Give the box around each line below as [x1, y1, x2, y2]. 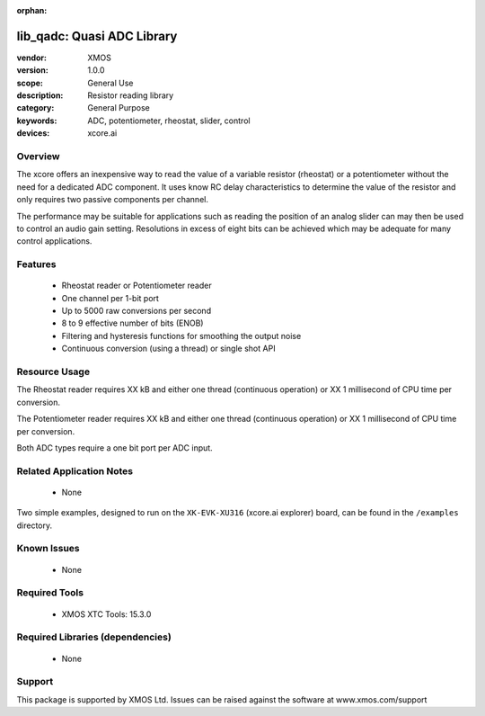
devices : [16, 128, 50, 139]
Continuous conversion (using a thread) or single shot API [61, 343, 276, 354]
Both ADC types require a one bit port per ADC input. [16, 442, 213, 453]
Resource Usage [16, 365, 90, 378]
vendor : [16, 52, 47, 63]
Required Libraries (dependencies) [16, 631, 172, 643]
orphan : [16, 5, 48, 15]
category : [16, 103, 55, 113]
